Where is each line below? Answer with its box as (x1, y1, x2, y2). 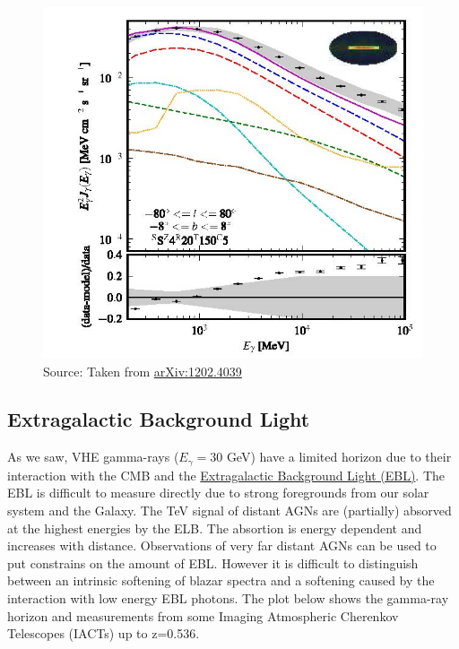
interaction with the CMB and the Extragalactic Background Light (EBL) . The (7, 465, 446, 484)
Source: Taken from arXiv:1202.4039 (43, 361, 242, 380)
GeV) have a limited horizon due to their (226, 447, 452, 466)
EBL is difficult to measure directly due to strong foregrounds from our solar (7, 483, 429, 502)
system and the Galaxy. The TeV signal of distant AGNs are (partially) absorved (7, 500, 452, 519)
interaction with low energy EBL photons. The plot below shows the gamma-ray (7, 588, 449, 607)
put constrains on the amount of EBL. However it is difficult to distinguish (7, 553, 419, 572)
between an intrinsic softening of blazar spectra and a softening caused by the (7, 571, 435, 590)
